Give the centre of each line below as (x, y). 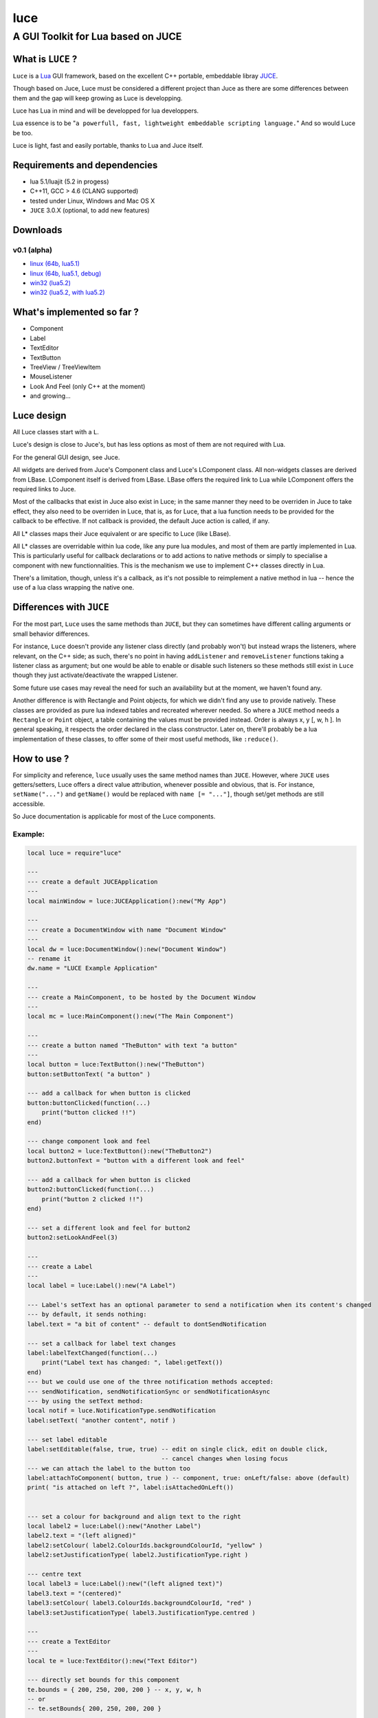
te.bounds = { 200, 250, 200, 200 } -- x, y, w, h (114, 1689)
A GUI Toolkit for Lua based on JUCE (97, 36)
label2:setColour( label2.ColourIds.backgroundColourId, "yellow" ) (145, 1545)
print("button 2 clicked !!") (92, 1199)
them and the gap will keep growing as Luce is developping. (98, 98)
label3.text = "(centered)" (74, 1593)
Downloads (37, 230)
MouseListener (51, 377)
